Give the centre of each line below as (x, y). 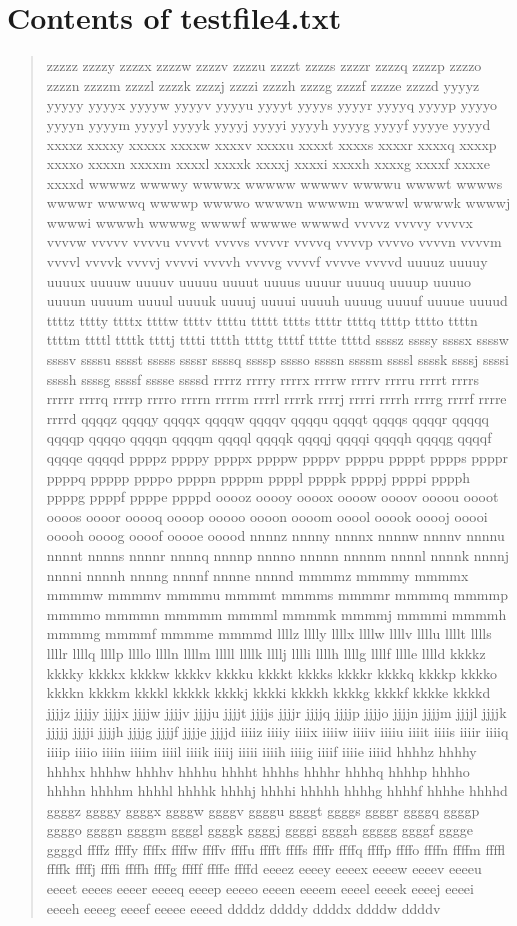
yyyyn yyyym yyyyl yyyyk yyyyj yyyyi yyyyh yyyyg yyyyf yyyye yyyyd (268, 123)
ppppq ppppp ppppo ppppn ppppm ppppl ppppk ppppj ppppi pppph (258, 476)
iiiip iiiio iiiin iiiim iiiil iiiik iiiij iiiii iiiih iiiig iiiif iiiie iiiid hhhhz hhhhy (261, 750)
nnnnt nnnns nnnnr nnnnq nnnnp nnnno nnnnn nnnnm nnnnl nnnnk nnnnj (278, 554)
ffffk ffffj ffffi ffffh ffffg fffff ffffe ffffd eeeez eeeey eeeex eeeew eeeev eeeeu (264, 868)
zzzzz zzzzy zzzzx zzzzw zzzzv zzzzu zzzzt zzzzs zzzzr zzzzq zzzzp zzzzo (264, 65)
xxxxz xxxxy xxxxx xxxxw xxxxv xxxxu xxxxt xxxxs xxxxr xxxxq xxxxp (271, 143)
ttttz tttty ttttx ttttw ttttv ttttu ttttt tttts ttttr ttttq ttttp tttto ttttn (262, 319)
